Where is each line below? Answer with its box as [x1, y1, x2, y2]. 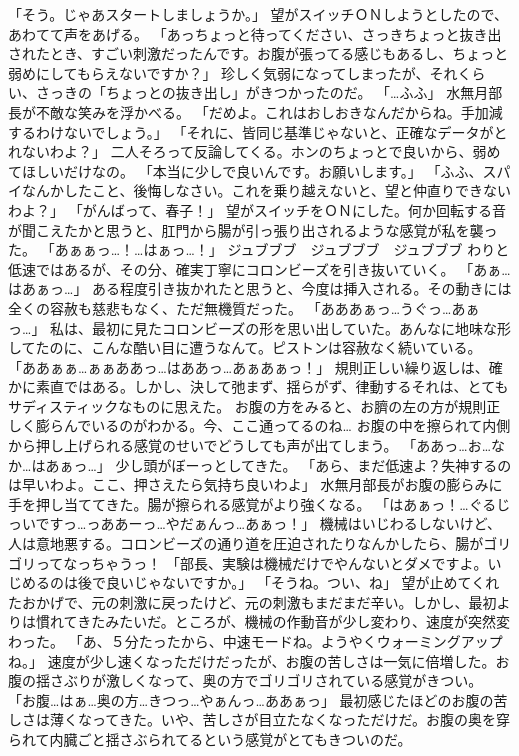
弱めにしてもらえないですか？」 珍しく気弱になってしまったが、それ [8, 62, 458, 83]
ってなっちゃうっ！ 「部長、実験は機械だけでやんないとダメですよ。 [35, 552, 488, 573]
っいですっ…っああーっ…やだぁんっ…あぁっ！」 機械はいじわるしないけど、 [8, 513, 502, 534]
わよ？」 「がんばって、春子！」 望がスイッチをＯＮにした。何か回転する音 [8, 199, 506, 220]
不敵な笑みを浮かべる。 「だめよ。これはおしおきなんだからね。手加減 [35, 101, 503, 122]
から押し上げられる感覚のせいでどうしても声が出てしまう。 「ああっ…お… [8, 435, 492, 456]
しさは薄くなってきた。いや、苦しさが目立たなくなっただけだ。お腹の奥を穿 [8, 709, 511, 730]
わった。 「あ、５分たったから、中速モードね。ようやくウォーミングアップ [8, 631, 503, 651]
